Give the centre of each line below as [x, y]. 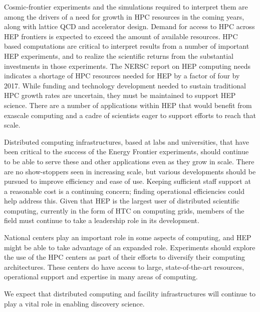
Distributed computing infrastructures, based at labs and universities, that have [127, 141]
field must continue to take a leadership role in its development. [102, 220]
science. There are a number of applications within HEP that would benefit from [128, 105]
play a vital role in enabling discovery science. [74, 303]
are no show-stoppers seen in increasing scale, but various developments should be [130, 171]
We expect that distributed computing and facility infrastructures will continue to [130, 294]
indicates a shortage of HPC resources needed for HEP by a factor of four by [122, 76]
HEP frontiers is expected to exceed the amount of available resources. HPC [121, 36]
